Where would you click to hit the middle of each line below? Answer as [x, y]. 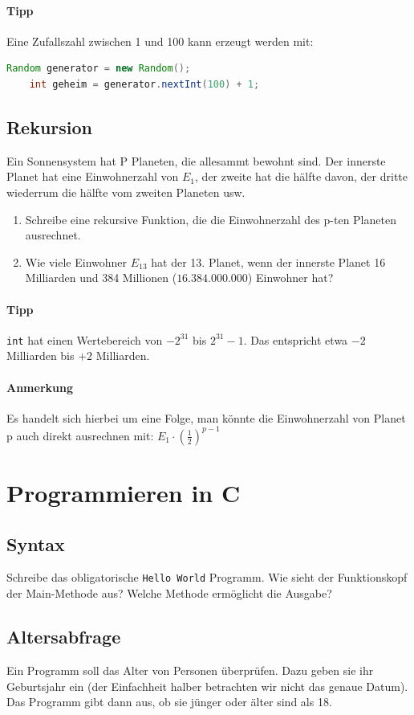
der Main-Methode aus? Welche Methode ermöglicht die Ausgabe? [169, 593]
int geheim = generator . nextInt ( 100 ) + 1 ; [144, 84]
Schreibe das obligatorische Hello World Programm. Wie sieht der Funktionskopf [207, 577]
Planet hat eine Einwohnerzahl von [93, 176]
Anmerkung [40, 387]
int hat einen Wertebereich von [85, 339]
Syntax [36, 543]
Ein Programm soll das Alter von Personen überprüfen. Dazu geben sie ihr [190, 670]
